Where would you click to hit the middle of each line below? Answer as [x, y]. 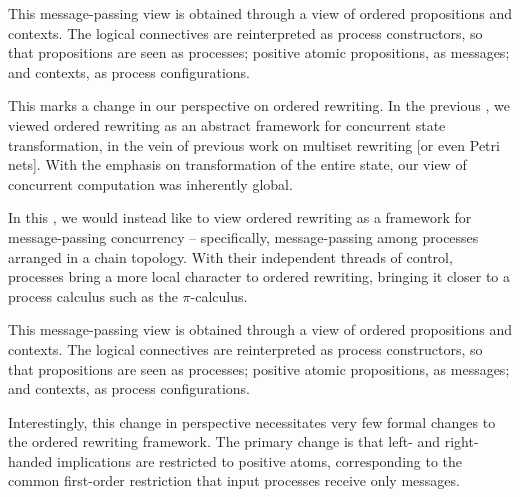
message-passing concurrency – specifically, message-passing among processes [243, 236]
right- [461, 441]
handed [30, 460]
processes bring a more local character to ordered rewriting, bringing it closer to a [259, 276]
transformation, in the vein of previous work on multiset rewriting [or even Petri [254, 144]
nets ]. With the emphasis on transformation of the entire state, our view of [237, 164]
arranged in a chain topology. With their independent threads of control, [230, 256]
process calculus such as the [93, 295]
